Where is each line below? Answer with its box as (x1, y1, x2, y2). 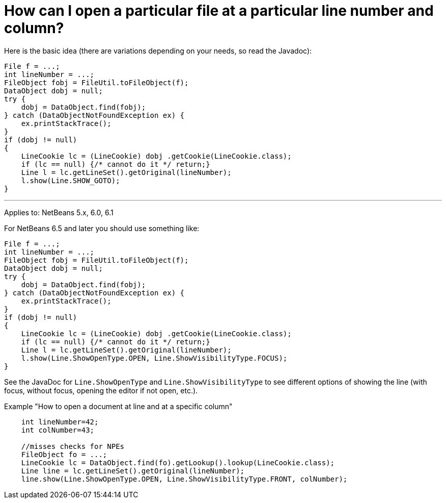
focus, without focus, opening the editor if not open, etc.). (4, 386, 198, 395)
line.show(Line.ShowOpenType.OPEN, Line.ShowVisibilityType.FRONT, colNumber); (21, 474, 348, 483)
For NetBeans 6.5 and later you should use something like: (4, 223, 200, 233)
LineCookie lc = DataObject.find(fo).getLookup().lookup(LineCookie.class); (21, 458, 335, 467)
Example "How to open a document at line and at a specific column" (4, 401, 233, 411)
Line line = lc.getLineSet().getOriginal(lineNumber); (21, 466, 245, 475)
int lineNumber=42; (21, 417, 99, 426)
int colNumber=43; (21, 425, 95, 434)
